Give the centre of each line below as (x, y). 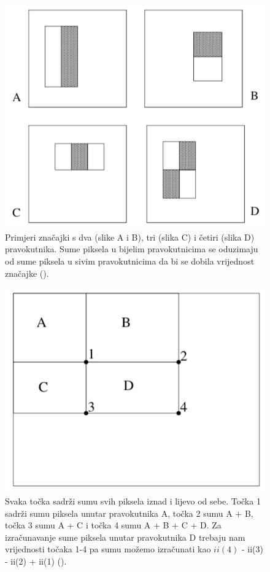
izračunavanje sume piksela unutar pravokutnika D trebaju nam (125, 537)
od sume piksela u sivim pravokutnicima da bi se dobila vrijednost (130, 261)
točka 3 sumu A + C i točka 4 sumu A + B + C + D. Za (113, 525)
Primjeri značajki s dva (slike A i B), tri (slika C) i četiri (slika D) (130, 237)
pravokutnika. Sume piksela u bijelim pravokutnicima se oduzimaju (132, 249)
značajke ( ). (27, 273)
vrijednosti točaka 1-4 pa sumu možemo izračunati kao (108, 549)
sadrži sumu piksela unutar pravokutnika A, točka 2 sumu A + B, (129, 513)
